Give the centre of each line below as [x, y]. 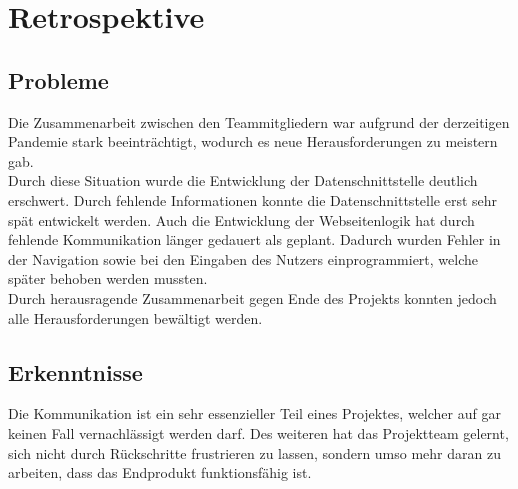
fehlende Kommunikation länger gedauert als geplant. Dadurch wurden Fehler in [254, 239]
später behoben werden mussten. [108, 278]
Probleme [58, 79]
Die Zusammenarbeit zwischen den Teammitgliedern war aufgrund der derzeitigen [259, 121]
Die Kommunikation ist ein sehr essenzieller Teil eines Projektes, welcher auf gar [254, 413]
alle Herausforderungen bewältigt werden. [135, 317]
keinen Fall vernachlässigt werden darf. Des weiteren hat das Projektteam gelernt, [258, 432]
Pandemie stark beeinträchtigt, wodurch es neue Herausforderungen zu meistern [253, 141]
